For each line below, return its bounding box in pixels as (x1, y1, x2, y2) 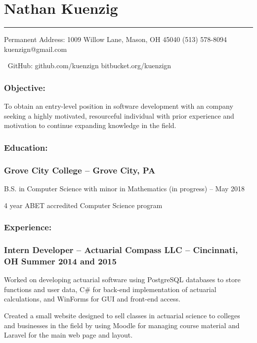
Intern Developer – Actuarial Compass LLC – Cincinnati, (4, 243, 238, 256)
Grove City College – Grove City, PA (4, 164, 156, 176)
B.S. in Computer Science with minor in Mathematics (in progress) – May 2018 (4, 183, 245, 193)
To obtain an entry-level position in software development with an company (4, 101, 233, 111)
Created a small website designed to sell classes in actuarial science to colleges (4, 310, 240, 320)
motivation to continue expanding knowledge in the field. (4, 120, 176, 130)
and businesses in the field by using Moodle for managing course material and (4, 320, 240, 330)
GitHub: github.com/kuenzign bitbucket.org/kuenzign (7, 60, 171, 71)
